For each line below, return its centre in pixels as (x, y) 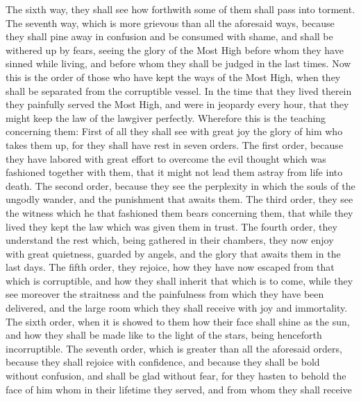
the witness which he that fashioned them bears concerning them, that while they (179, 212)
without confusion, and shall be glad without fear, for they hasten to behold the (176, 376)
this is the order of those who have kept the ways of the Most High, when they (173, 77)
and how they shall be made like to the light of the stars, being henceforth (164, 335)
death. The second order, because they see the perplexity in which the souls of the (180, 185)
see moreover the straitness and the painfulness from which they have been (165, 294)
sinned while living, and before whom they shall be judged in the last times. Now (178, 63)
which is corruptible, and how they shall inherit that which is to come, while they (179, 280)
